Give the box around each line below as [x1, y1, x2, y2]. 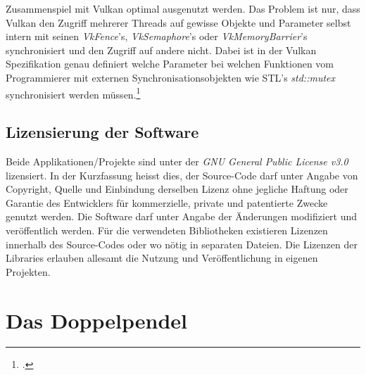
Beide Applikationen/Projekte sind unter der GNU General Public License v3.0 [6, 154, 348, 169]
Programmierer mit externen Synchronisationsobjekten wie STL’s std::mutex [6, 70, 335, 84]
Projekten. [6, 264, 51, 279]
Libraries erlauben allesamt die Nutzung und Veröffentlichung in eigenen [6, 250, 318, 265]
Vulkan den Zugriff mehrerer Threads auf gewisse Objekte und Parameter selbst [6, 15, 351, 30]
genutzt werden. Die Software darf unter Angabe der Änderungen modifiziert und [6, 209, 358, 224]
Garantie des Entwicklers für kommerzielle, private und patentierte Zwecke [6, 195, 328, 210]
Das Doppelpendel [6, 305, 187, 334]
